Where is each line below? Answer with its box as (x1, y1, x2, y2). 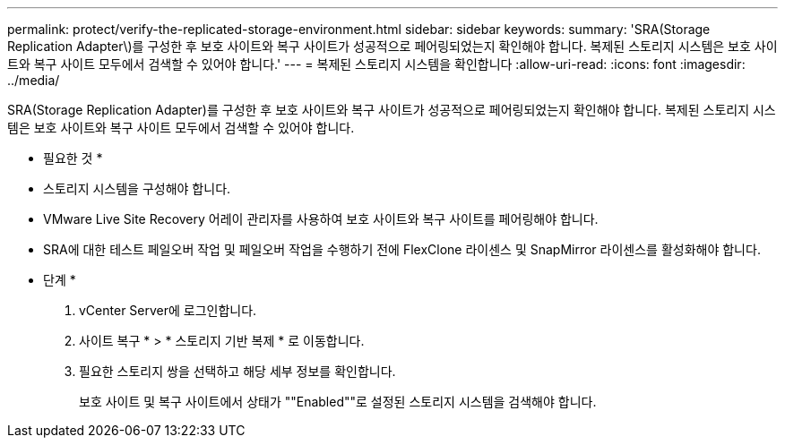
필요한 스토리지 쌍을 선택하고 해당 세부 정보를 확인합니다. (79, 364, 396, 379)
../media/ (7, 73, 60, 88)
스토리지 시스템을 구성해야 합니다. (43, 181, 231, 196)
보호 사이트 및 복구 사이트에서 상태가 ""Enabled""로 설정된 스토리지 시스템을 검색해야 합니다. (79, 394, 597, 409)
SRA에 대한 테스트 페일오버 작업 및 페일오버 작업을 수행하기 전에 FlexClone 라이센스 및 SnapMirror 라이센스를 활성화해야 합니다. (43, 242, 761, 257)
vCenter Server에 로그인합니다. (79, 303, 257, 318)
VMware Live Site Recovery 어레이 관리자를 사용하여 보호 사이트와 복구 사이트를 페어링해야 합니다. (43, 211, 599, 227)
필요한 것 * (43, 150, 103, 166)
